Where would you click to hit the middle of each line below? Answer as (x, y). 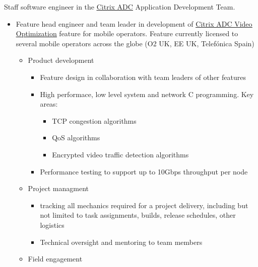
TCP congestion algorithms (94, 120)
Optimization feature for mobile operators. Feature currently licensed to (127, 33)
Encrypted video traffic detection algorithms (120, 154)
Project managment (58, 188)
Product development (61, 60)
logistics (52, 225)
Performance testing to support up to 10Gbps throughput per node (144, 171)
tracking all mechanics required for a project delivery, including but (144, 205)
